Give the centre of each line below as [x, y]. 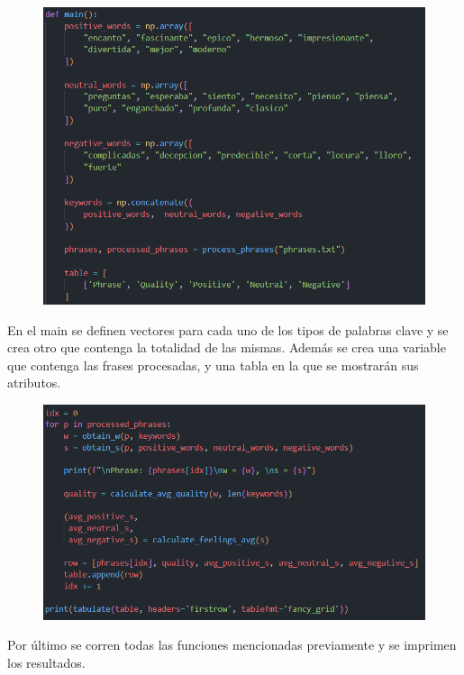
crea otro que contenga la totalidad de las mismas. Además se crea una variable [227, 347]
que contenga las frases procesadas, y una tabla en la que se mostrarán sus [213, 365]
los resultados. [46, 662]
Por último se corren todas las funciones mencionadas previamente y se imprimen [232, 645]
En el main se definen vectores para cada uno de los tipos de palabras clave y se [228, 329]
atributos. [34, 383]
